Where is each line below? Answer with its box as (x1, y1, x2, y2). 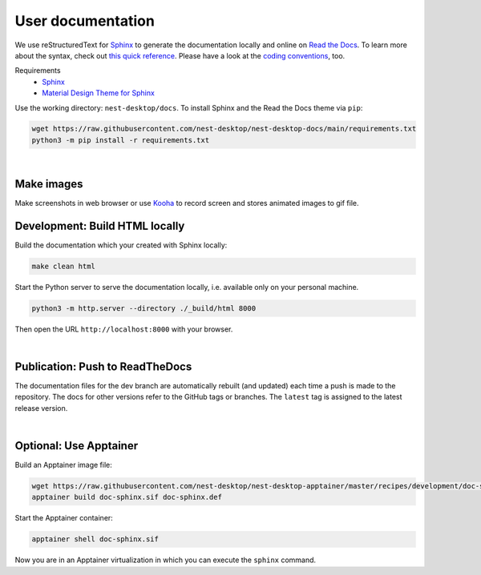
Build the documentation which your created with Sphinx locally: (14, 240, 228, 250)
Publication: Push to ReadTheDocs (14, 360, 192, 373)
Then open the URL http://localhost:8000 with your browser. (14, 324, 233, 334)
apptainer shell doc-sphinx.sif (31, 535, 160, 544)
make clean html (31, 261, 96, 271)
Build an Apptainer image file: (14, 460, 112, 469)
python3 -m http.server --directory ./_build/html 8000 (31, 304, 257, 312)
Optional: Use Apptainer (14, 439, 139, 452)
